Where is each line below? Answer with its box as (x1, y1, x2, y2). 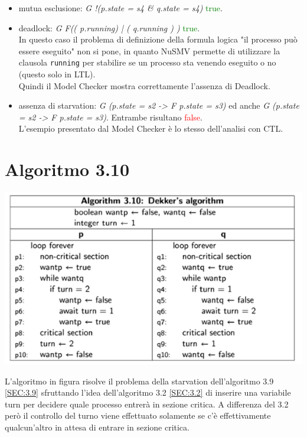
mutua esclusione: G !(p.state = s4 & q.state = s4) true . (18, 2, 223, 14)
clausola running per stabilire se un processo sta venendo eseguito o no (18, 56, 276, 69)
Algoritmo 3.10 (5, 157, 130, 181)
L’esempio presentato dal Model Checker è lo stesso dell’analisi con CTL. (18, 122, 283, 135)
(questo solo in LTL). (18, 68, 96, 80)
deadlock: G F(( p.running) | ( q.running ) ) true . (18, 21, 200, 34)
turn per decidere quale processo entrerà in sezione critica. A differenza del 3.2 (5, 397, 289, 410)
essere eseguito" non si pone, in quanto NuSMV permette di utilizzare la (18, 44, 280, 57)
